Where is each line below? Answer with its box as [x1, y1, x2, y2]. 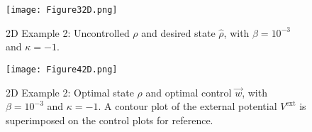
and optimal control [145, 84, 232, 99]
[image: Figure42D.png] [6, 64, 118, 75]
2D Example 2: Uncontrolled [6, 25, 130, 40]
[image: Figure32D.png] [6, 5, 118, 15]
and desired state [141, 25, 216, 40]
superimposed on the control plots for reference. [6, 112, 213, 127]
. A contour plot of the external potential [98, 99, 277, 114]
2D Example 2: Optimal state [6, 84, 134, 99]
